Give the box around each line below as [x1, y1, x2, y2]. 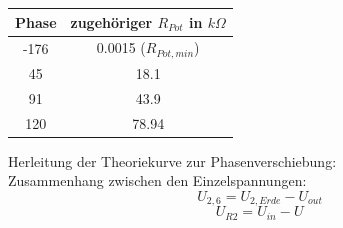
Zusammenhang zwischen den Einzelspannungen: [8, 170, 307, 191]
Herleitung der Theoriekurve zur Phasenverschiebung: [8, 150, 337, 171]
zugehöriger [70, 11, 153, 32]
